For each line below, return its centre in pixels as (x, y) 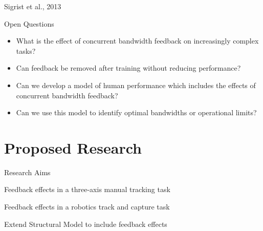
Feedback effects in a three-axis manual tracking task (87, 189)
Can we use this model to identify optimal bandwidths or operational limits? (136, 112)
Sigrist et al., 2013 (33, 6)
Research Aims (27, 172)
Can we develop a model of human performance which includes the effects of (136, 85)
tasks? (26, 50)
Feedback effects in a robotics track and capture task (87, 207)
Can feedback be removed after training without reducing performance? (128, 68)
